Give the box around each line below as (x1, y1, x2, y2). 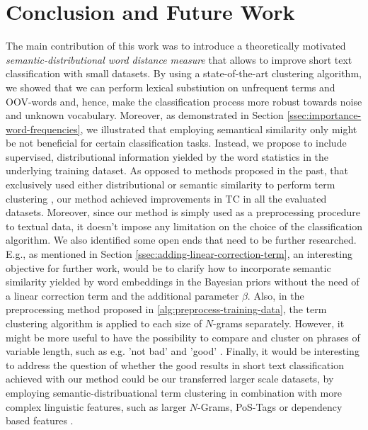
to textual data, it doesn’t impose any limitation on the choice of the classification (6, 218, 362, 233)
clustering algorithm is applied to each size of (6, 316, 202, 330)
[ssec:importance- (287, 108, 362, 123)
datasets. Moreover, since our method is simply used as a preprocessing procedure (6, 205, 361, 220)
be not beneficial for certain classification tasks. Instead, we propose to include (6, 135, 347, 150)
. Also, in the (247, 288, 304, 302)
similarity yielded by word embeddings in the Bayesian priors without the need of (6, 274, 360, 289)
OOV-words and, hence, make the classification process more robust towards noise (6, 94, 362, 108)
